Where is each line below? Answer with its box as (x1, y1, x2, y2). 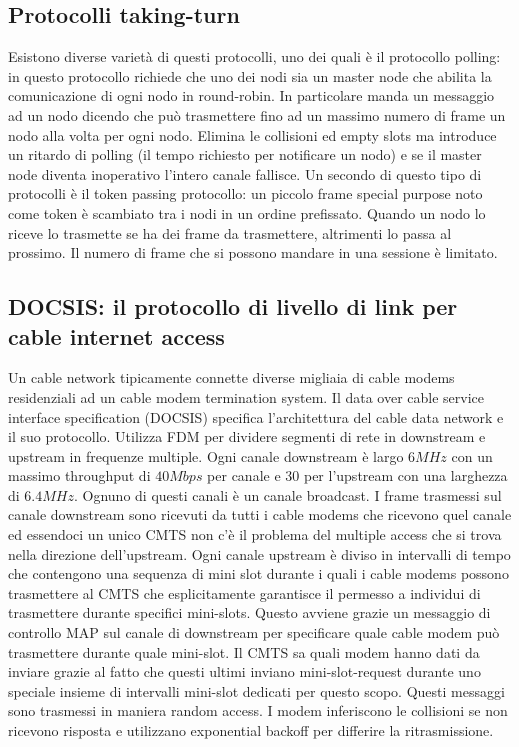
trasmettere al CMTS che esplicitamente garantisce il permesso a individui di (8, 582, 481, 603)
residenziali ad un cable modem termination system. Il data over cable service (8, 386, 485, 407)
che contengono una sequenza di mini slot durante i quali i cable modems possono (8, 563, 509, 584)
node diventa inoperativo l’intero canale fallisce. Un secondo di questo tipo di (8, 163, 482, 184)
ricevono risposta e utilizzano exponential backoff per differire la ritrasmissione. (8, 720, 494, 741)
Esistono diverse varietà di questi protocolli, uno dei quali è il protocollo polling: (8, 46, 501, 67)
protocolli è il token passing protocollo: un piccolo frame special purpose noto (8, 183, 483, 204)
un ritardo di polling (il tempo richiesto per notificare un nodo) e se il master (8, 144, 482, 165)
